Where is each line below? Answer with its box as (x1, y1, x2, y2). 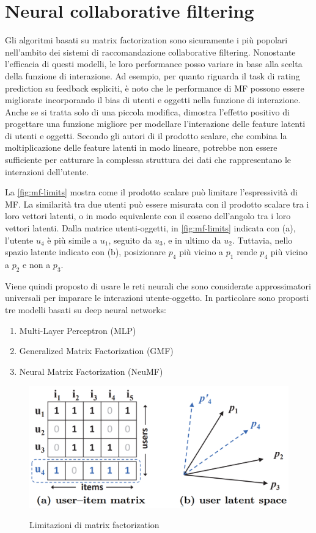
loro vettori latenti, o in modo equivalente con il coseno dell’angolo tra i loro (5, 209, 291, 222)
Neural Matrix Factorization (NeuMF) (19, 364, 163, 377)
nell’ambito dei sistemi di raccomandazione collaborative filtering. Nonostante (5, 45, 296, 58)
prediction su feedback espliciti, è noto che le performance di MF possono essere (5, 81, 304, 94)
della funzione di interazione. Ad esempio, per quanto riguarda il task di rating (5, 69, 300, 82)
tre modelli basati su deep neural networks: (5, 303, 167, 316)
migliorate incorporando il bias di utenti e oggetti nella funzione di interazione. (5, 93, 301, 106)
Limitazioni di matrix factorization (29, 518, 160, 531)
